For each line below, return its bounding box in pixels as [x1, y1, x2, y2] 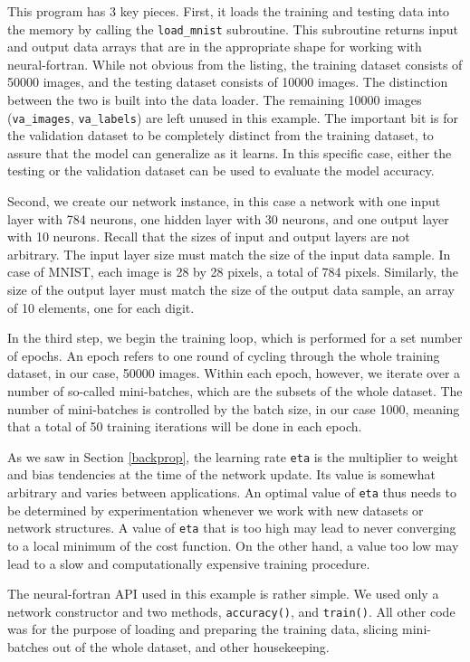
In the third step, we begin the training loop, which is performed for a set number [7, 328, 463, 347]
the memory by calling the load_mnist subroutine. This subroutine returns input [7, 19, 458, 38]
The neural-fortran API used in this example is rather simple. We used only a [7, 584, 439, 603]
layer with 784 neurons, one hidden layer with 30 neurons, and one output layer [7, 209, 449, 228]
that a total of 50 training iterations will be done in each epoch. [7, 417, 362, 436]
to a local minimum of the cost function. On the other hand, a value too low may [7, 535, 459, 554]
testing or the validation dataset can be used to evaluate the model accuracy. [7, 161, 435, 180]
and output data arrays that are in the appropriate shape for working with [7, 37, 422, 56]
